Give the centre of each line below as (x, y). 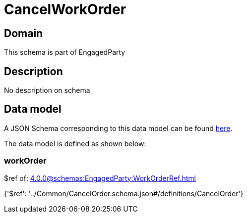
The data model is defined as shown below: (75, 143)
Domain (24, 33)
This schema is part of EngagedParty (65, 52)
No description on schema (47, 90)
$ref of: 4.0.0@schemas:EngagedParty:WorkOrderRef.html (100, 178)
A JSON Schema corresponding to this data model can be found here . (118, 128)
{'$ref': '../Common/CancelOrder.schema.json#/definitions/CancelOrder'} (124, 193)
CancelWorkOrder (65, 9)
